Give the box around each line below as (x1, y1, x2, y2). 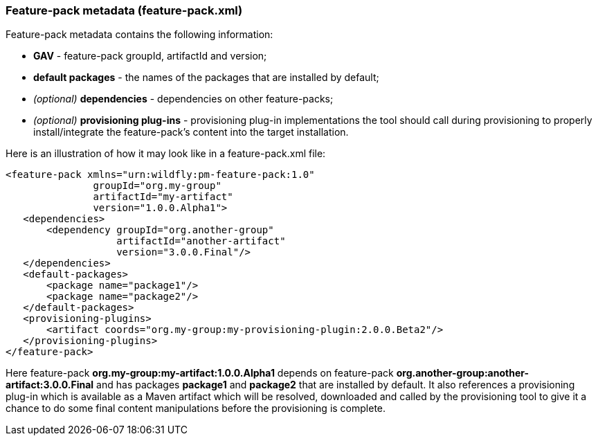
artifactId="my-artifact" (93, 191, 233, 203)
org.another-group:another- (396, 367, 529, 379)
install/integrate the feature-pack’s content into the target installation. (33, 126, 349, 138)
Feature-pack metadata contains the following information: (6, 28, 273, 41)
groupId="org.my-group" (93, 180, 221, 192)
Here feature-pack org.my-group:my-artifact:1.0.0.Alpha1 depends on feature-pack (6, 367, 394, 379)
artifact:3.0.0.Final (6, 379, 94, 391)
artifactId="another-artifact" (116, 235, 286, 247)
